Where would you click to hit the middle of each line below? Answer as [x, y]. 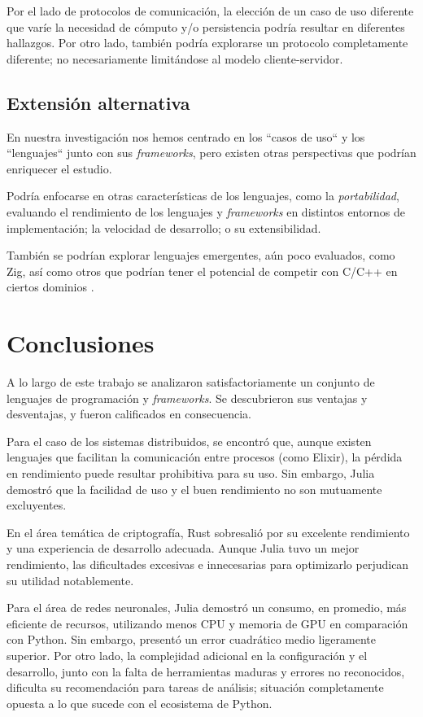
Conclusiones [81, 343]
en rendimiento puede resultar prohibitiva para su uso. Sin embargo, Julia [191, 473]
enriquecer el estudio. [59, 168]
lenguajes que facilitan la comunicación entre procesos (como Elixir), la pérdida [205, 457]
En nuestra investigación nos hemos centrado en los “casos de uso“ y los [186, 136]
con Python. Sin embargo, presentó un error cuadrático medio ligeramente [192, 639]
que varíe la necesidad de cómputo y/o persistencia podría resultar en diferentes [206, 26]
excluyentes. [37, 505]
